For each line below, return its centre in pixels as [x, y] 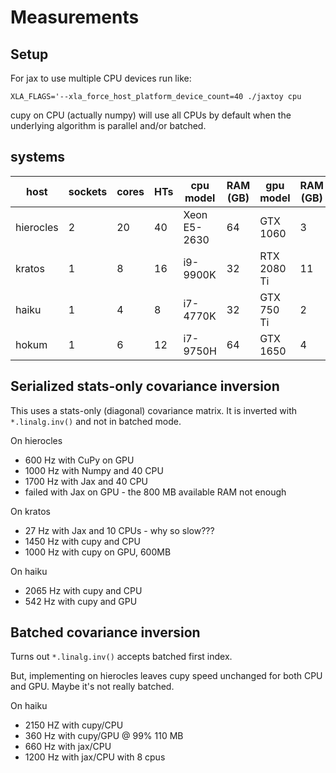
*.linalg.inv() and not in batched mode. [96, 421]
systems [38, 157]
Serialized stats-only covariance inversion [145, 386]
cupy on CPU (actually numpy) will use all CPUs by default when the [151, 115]
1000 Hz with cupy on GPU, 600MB [98, 552]
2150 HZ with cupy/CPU [74, 725]
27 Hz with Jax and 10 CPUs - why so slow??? [119, 530]
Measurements [75, 17]
